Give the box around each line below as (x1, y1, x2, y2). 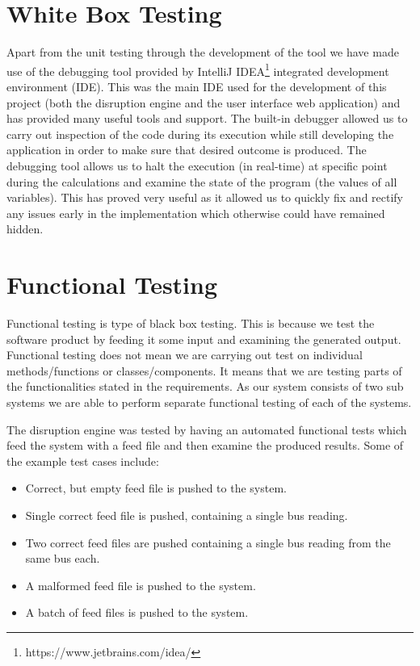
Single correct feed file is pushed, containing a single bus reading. (25, 506, 348, 523)
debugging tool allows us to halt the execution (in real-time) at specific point (6, 157, 388, 174)
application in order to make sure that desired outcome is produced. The (6, 141, 367, 158)
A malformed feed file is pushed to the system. (25, 576, 256, 593)
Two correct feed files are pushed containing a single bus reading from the (25, 534, 391, 551)
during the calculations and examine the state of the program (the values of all (6, 173, 397, 190)
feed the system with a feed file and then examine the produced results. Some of (6, 437, 404, 454)
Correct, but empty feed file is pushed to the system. (25, 480, 287, 496)
